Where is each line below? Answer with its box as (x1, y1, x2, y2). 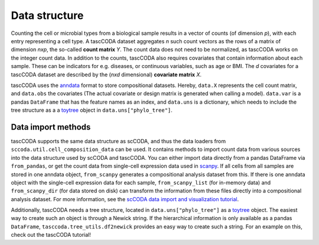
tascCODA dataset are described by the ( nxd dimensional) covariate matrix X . (11, 71, 202, 78)
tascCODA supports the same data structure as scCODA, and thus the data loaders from (11, 137, 226, 144)
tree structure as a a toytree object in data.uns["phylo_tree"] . (11, 107, 172, 114)
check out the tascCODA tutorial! (11, 231, 92, 238)
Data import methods (11, 122, 91, 132)
